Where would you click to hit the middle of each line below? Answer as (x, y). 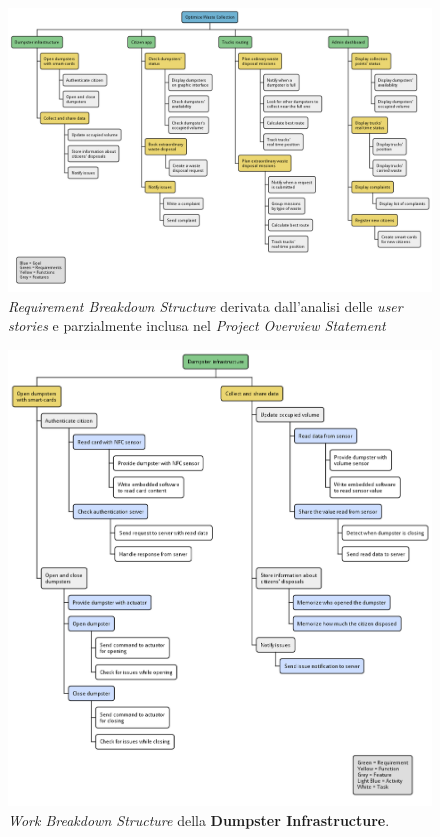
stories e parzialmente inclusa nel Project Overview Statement (197, 325)
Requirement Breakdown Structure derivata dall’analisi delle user (205, 305)
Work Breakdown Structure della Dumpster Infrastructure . (199, 819)
